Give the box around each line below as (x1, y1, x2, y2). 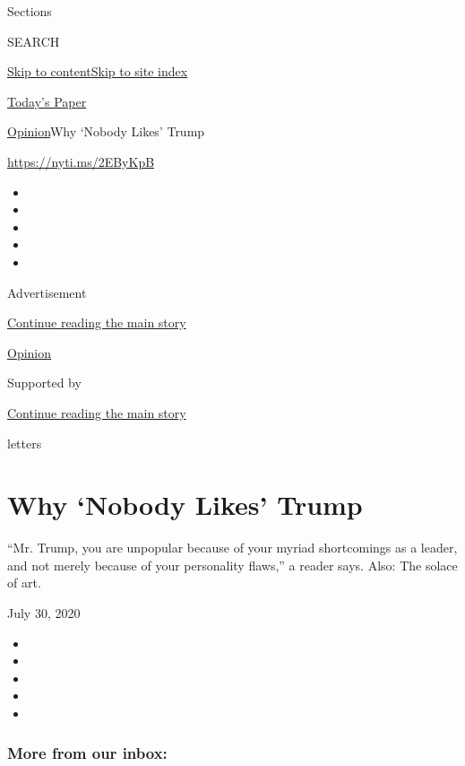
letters (7, 433, 42, 452)
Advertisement (7, 283, 87, 301)
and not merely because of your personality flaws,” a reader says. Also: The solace (7, 555, 458, 574)
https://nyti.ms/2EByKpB (7, 152, 155, 170)
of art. (7, 573, 41, 592)
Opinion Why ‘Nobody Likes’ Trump (7, 122, 205, 141)
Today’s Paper (7, 91, 87, 110)
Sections (7, 2, 52, 20)
